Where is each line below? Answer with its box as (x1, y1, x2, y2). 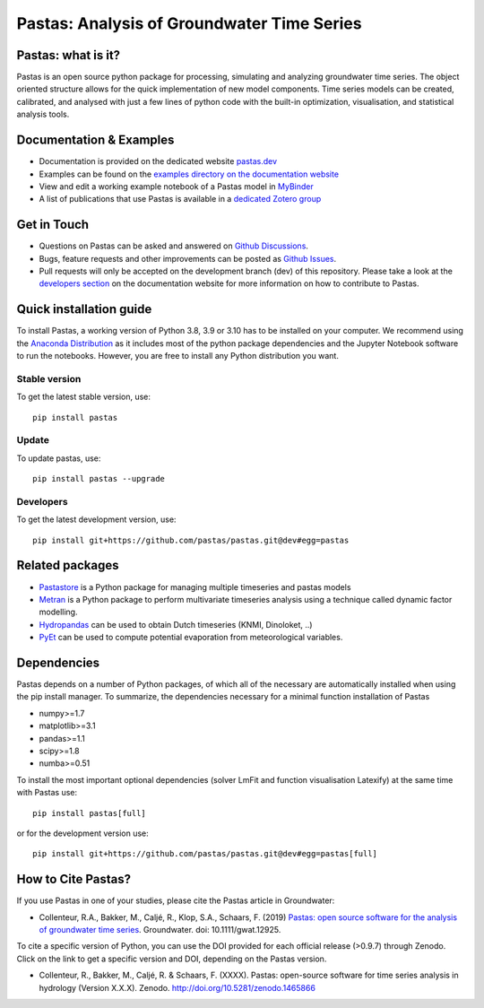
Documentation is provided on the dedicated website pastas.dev (39, 156, 278, 167)
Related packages (16, 558, 120, 573)
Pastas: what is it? (16, 48, 121, 63)
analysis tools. (16, 109, 70, 120)
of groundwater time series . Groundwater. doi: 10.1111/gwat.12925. (39, 925, 281, 935)
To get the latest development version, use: (16, 514, 177, 525)
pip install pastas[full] (32, 808, 147, 818)
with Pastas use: (16, 787, 78, 798)
